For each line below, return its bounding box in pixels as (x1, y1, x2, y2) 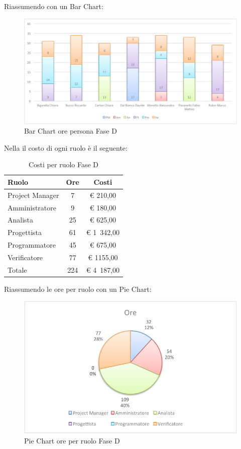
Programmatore (8, 240, 56, 250)
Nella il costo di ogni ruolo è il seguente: (4, 142, 128, 153)
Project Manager (8, 189, 59, 200)
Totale (8, 264, 27, 275)
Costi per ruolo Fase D (28, 159, 99, 170)
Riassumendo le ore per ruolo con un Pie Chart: (4, 283, 152, 294)
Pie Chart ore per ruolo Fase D (24, 435, 120, 445)
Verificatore (8, 252, 43, 262)
